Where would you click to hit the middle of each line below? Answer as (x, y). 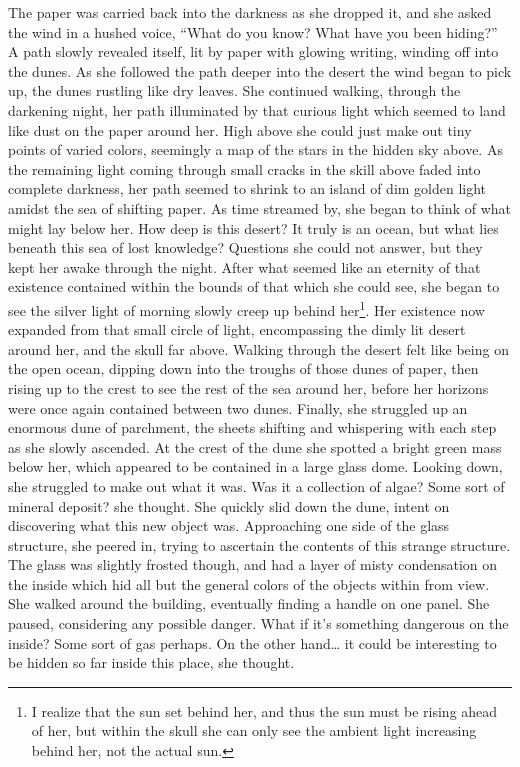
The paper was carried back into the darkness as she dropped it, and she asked (250, 12)
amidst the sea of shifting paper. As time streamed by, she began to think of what (259, 207)
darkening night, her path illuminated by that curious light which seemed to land (257, 109)
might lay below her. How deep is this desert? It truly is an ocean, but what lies (253, 227)
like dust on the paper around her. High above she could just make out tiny (240, 129)
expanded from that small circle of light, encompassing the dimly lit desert (237, 329)
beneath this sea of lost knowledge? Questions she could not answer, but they (245, 247)
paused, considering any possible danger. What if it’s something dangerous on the (258, 623)
